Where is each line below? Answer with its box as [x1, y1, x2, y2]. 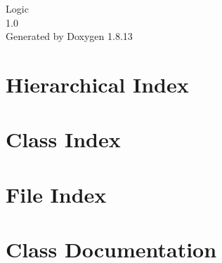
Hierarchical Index [6, 69, 189, 98]
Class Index [6, 125, 121, 154]
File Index [6, 180, 107, 208]
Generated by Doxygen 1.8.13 [6, 29, 133, 43]
